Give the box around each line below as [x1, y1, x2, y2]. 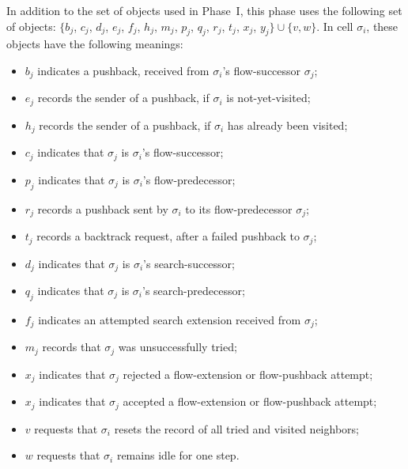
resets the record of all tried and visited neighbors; [114, 420, 359, 437]
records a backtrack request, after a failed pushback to [36, 228, 300, 244]
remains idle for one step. [116, 447, 240, 463]
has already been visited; [227, 116, 348, 133]
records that [42, 339, 101, 355]
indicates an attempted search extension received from [38, 311, 301, 327]
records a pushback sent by [37, 200, 168, 217]
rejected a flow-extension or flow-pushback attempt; [123, 365, 373, 382]
